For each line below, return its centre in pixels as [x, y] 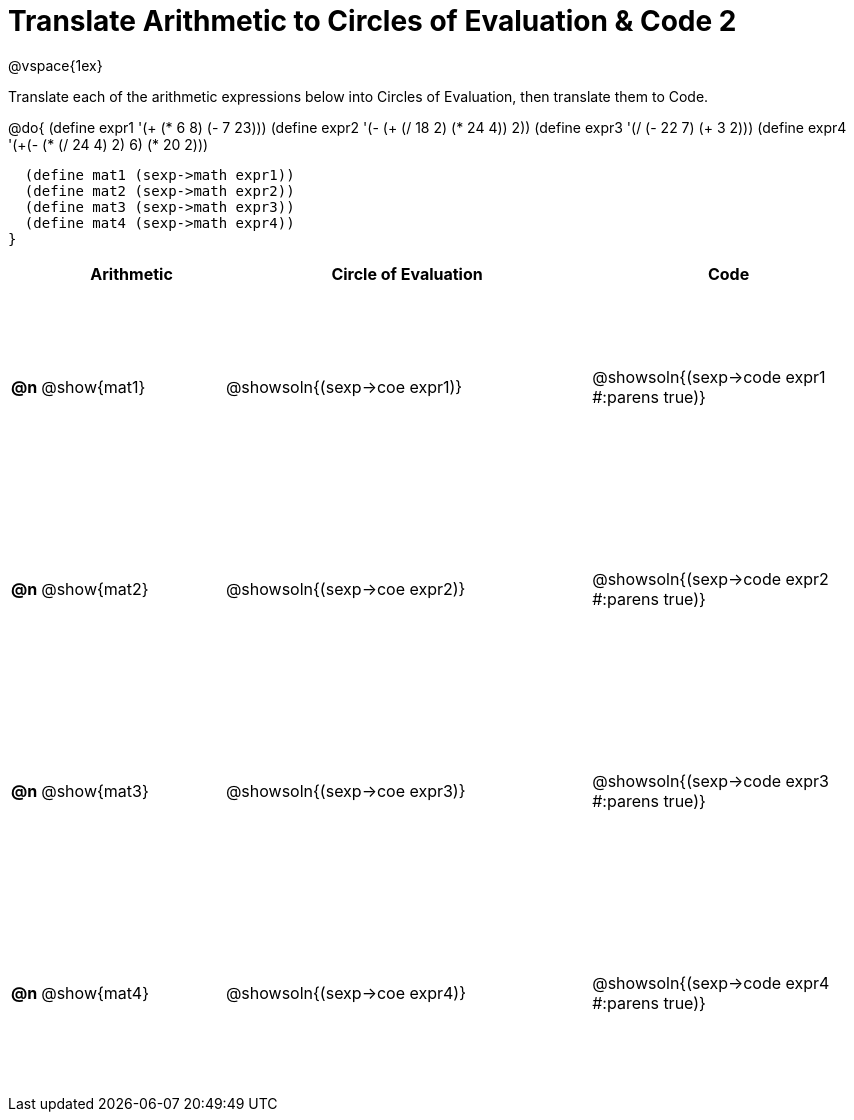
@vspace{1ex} [55, 65]
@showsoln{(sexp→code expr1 [709, 376]
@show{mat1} [93, 386]
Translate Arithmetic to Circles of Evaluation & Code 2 [372, 21]
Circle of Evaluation [407, 273]
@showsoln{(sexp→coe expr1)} [344, 386]
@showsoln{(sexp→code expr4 [711, 982]
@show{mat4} [95, 992]
